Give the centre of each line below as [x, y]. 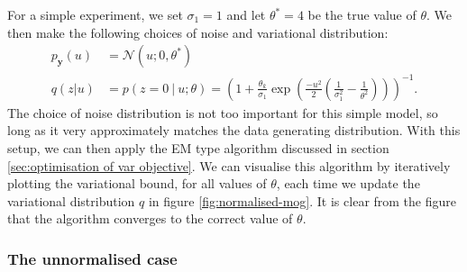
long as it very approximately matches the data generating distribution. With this [234, 130]
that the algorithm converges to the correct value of [150, 218]
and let [246, 14]
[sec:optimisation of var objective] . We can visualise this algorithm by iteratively [229, 165]
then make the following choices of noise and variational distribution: [198, 32]
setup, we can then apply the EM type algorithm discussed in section [198, 147]
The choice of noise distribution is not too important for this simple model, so [223, 112]
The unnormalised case [92, 258]
